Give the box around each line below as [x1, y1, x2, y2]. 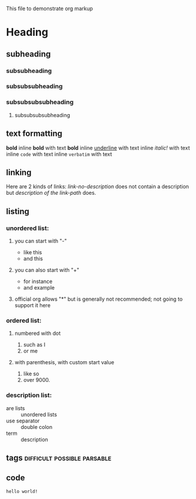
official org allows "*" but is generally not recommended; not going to [14, 295, 183, 302]
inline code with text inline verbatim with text [6, 150, 113, 158]
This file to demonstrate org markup [6, 5, 93, 12]
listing [6, 206, 29, 217]
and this [23, 255, 43, 262]
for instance [23, 278, 53, 285]
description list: [6, 391, 52, 400]
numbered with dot [14, 330, 61, 337]
